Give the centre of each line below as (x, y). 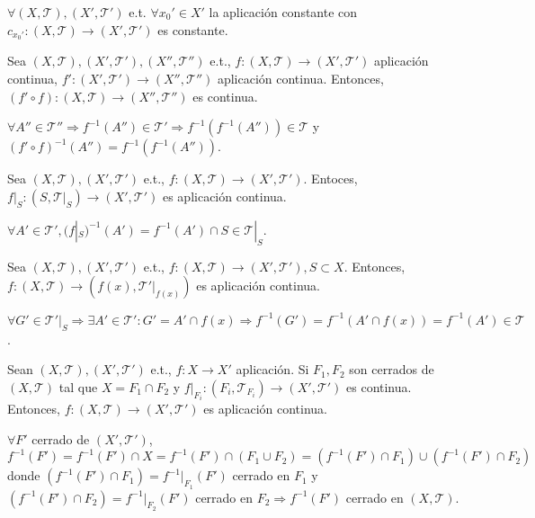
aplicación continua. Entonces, (300, 79)
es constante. (193, 29)
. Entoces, (330, 179)
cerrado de (61, 438)
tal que (78, 386)
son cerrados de (392, 369)
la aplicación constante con (283, 12)
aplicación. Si (272, 369)
